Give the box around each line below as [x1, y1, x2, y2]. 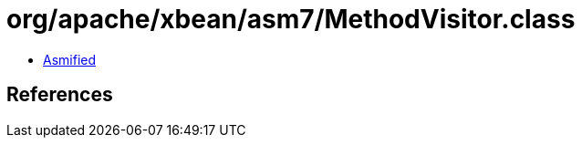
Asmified [43, 51, 97, 67]
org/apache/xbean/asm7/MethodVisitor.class [6, 4, 576, 35]
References [6, 83, 113, 107]
